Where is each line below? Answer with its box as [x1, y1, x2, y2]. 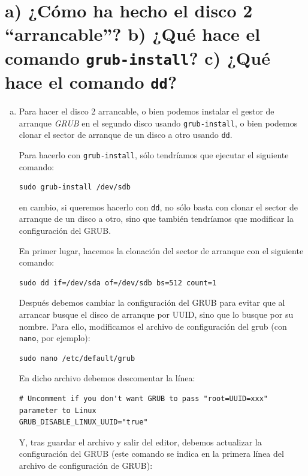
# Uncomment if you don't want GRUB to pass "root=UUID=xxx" [19, 394, 268, 403]
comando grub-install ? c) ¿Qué [5, 45, 270, 70]
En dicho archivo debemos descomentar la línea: [19, 372, 195, 384]
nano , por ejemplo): [19, 332, 90, 344]
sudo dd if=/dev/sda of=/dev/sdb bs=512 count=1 [19, 278, 217, 287]
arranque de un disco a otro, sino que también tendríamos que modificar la [19, 212, 294, 225]
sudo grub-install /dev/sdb [19, 183, 131, 192]
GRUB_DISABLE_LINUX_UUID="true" [19, 418, 148, 427]
